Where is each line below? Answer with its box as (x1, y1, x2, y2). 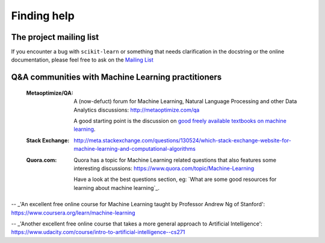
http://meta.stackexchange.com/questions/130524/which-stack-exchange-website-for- (73, 136, 291, 144)
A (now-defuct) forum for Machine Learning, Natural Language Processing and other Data (73, 98, 297, 105)
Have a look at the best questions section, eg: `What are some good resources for (73, 175, 277, 183)
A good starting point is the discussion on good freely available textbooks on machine (73, 118, 287, 125)
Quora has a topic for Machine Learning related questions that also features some (73, 156, 277, 163)
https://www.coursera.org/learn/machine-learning (11, 209, 135, 216)
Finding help (11, 9, 75, 22)
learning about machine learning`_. (73, 184, 159, 191)
